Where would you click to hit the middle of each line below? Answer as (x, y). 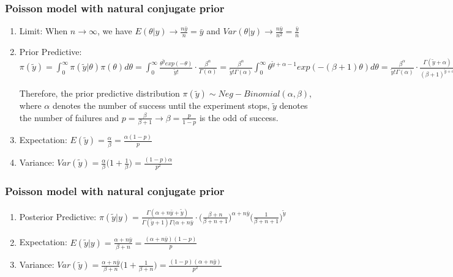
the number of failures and (69, 117)
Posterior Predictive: (58, 216)
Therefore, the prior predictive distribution (99, 93)
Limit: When (43, 31)
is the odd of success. (239, 117)
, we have (114, 31)
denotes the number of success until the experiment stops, (161, 105)
